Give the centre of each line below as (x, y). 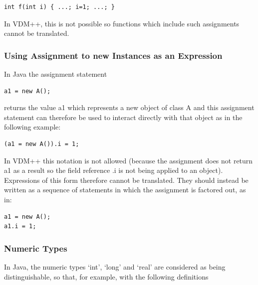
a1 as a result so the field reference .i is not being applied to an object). (114, 170)
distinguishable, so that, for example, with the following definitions (106, 276)
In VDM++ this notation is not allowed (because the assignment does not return (129, 160)
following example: (32, 127)
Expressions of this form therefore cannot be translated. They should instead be (126, 180)
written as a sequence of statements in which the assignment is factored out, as (125, 190)
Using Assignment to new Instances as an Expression (113, 55)
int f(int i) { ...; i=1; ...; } (59, 7)
